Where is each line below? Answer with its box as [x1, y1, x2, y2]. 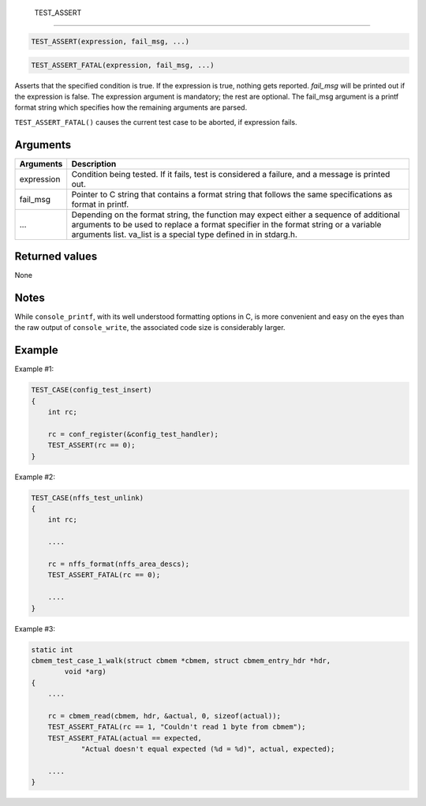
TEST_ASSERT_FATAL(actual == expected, [47, 733, 203, 742]
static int [31, 645, 73, 654]
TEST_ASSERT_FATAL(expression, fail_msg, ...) [31, 60, 215, 69]
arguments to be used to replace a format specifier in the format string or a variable [71, 219, 382, 230]
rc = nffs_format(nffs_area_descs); [47, 559, 189, 568]
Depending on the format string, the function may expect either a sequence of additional [71, 209, 400, 220]
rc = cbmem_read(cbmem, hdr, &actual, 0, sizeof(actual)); [47, 711, 282, 720]
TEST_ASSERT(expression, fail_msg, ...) [31, 36, 189, 46]
